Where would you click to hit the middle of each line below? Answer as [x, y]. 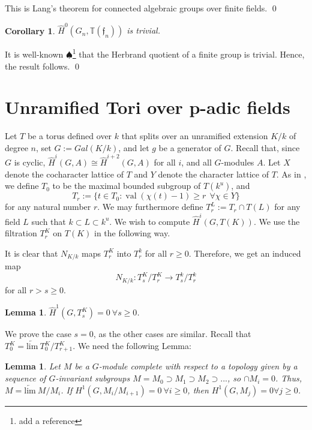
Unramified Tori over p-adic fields [148, 107]
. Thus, [288, 378]
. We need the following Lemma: [132, 345]
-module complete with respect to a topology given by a [198, 366]
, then [198, 390]
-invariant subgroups [93, 378]
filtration [21, 233]
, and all [196, 162]
